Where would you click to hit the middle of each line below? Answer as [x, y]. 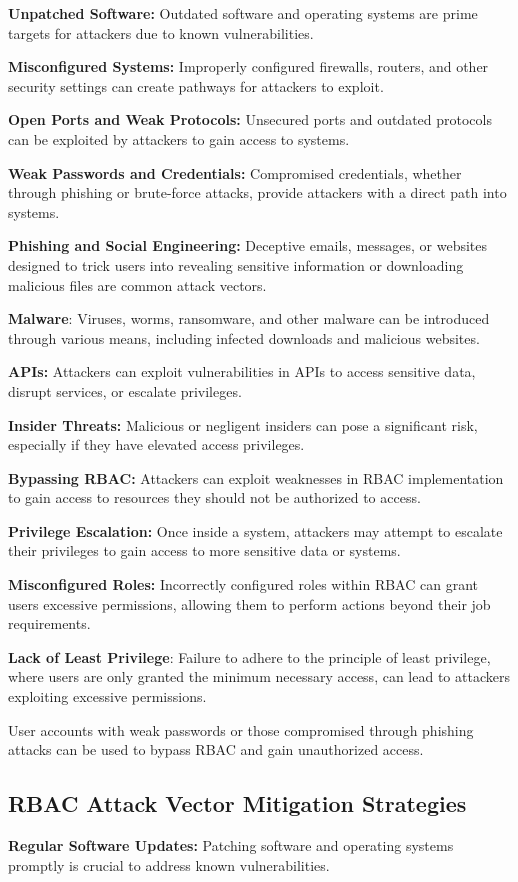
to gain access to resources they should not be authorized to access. [214, 497]
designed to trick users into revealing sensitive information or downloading [236, 264]
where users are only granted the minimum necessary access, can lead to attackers [259, 676]
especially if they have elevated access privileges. [156, 444]
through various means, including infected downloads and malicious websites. [244, 337]
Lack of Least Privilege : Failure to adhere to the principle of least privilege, [249, 656]
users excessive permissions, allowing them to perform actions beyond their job [249, 603]
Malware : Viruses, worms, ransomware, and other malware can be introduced [249, 318]
